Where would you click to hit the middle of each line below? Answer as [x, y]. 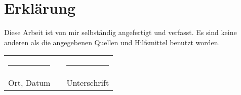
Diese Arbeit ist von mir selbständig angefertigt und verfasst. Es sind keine [120, 32]
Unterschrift [88, 83]
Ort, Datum [29, 83]
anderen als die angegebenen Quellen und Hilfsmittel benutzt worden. [112, 42]
